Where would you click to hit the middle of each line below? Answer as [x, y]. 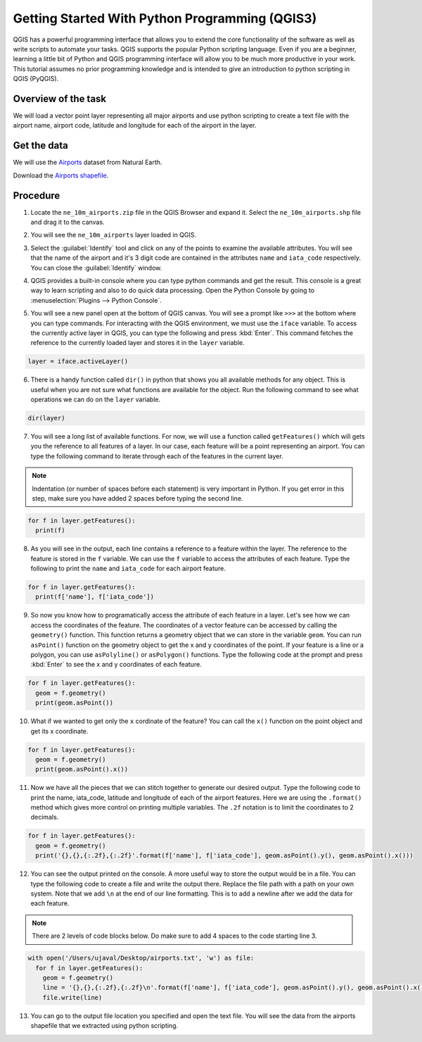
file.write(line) [72, 997]
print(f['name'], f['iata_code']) [95, 597]
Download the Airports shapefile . [61, 175]
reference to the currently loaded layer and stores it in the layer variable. [138, 343]
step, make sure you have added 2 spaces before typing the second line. [138, 498]
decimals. [45, 817]
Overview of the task [60, 99]
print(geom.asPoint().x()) [82, 770]
